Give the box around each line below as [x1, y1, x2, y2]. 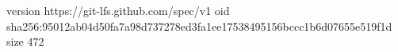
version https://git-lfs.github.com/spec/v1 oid [6, 2, 230, 18]
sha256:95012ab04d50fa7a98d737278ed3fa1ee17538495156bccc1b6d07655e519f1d [6, 17, 392, 34]
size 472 [6, 33, 44, 50]
